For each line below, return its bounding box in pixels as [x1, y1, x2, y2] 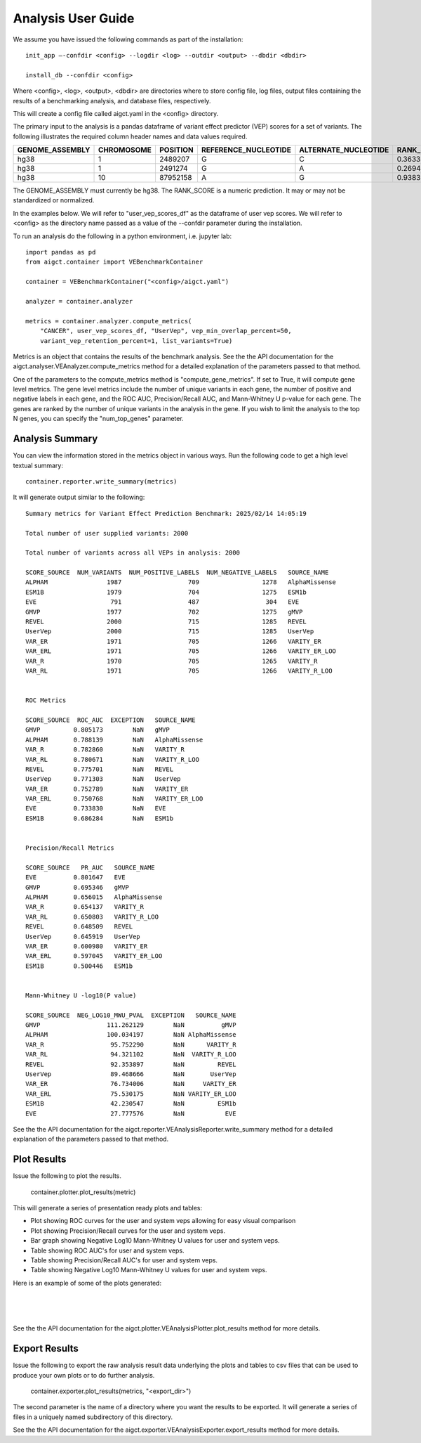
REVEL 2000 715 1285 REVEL [25, 618, 307, 626]
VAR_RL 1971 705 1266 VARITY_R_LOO [25, 666, 333, 675]
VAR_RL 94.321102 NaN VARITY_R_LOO [25, 1051, 236, 1059]
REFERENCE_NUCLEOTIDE [201, 145, 291, 155]
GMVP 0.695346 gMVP [25, 883, 130, 891]
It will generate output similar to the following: [13, 493, 145, 502]
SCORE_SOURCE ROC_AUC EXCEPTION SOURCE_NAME [25, 716, 196, 724]
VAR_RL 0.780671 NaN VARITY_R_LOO [25, 756, 200, 763]
